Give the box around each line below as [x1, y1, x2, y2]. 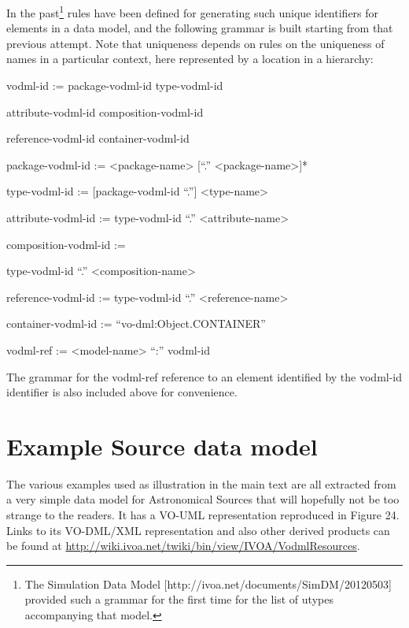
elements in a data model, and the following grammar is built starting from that [6, 20, 393, 36]
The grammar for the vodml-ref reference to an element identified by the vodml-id [6, 368, 403, 385]
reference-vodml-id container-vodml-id [6, 130, 190, 147]
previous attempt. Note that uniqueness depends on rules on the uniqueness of [6, 35, 385, 51]
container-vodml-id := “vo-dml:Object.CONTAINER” [6, 315, 266, 332]
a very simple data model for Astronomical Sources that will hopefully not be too [6, 491, 400, 507]
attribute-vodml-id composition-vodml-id [6, 103, 204, 120]
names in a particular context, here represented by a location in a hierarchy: [6, 50, 374, 67]
